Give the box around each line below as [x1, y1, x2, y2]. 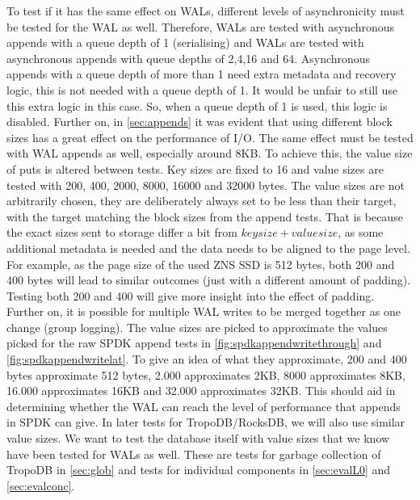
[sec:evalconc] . [6, 477, 75, 494]
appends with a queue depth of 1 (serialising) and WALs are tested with [6, 34, 364, 51]
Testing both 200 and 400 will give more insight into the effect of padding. [6, 287, 375, 304]
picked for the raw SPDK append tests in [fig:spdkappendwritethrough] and [6, 334, 382, 351]
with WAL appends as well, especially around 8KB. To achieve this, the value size [6, 145, 413, 162]
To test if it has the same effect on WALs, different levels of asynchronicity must [6, 2, 405, 19]
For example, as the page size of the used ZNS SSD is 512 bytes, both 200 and [6, 255, 395, 272]
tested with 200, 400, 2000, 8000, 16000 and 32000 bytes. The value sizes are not [6, 176, 405, 193]
